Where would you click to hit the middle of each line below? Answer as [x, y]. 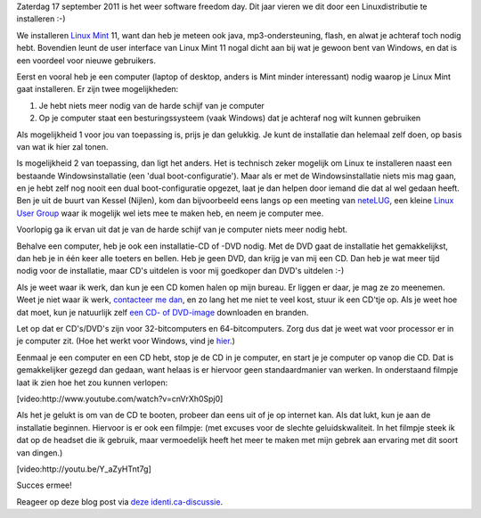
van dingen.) [40, 452]
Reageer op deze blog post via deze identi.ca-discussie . [119, 502]
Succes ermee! [45, 485]
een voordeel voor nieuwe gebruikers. [86, 60]
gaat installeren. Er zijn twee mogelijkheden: [98, 89]
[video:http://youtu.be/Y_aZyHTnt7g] [84, 469]
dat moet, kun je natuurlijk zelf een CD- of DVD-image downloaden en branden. [163, 312]
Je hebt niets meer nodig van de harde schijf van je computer [151, 105]
